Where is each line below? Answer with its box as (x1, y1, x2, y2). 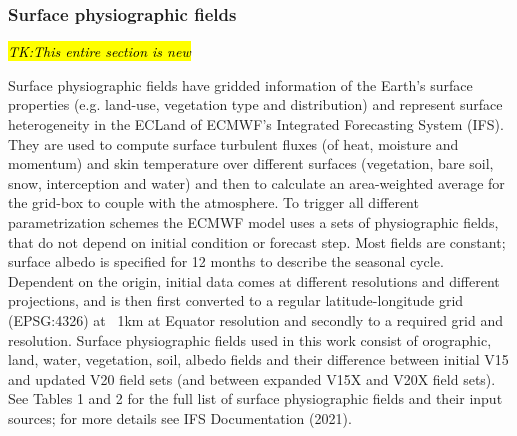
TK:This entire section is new (8, 41, 191, 62)
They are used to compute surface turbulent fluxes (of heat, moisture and (8, 133, 459, 154)
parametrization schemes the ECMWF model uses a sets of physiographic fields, (8, 211, 499, 232)
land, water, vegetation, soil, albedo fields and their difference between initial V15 (8, 349, 509, 370)
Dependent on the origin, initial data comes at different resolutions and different (8, 270, 500, 291)
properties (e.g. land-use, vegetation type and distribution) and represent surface (8, 94, 503, 115)
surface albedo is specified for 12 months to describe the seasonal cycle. (8, 251, 444, 272)
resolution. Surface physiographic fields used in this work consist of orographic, (8, 329, 492, 350)
